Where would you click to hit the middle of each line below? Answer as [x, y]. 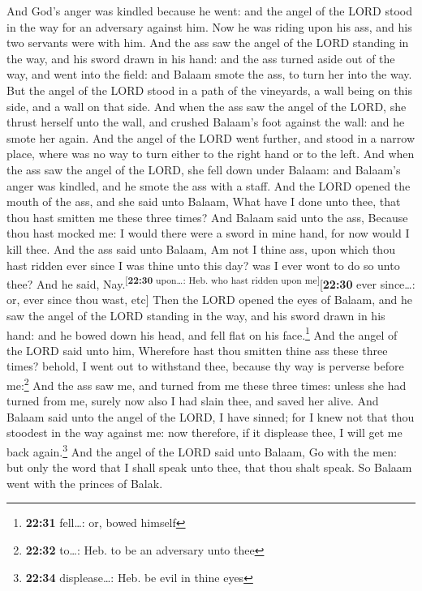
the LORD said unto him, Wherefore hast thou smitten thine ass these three [197, 350]
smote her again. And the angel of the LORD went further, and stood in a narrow [211, 137]
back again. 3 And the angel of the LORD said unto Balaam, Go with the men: [202, 450]
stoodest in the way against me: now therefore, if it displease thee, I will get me [205, 433]
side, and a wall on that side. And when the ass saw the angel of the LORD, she [207, 106]
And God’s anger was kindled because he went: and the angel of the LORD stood [209, 11]
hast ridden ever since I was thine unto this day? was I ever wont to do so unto [203, 265]
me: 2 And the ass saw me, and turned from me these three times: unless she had [207, 383]
